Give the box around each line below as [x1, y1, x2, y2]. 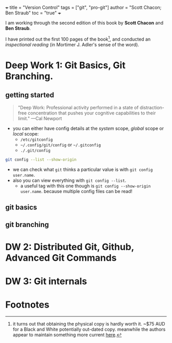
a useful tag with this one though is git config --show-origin [20, 182, 151, 189]
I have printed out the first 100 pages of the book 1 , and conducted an [5, 35, 151, 42]
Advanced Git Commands [5, 252, 117, 263]
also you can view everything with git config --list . [12, 177, 126, 183]
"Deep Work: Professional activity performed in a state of [17, 104, 139, 110]
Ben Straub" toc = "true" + [5, 10, 61, 16]
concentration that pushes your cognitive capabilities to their [28, 110, 156, 116]
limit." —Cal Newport [17, 115, 62, 121]
